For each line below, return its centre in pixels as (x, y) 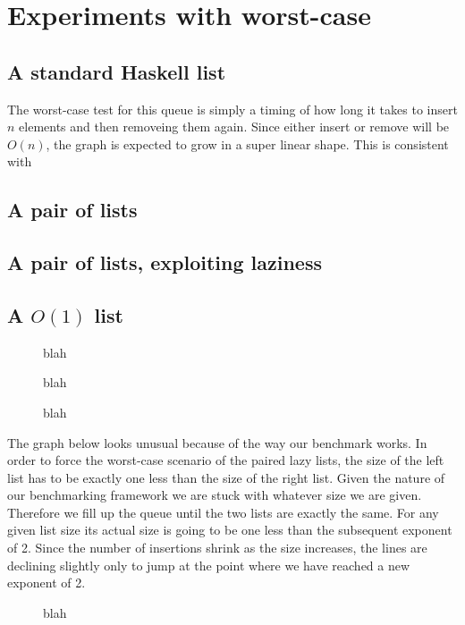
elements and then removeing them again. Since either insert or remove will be (234, 127)
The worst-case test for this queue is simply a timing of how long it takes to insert (232, 109)
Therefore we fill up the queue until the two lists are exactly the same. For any (223, 512)
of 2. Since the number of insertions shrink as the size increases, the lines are (217, 548)
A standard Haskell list (117, 71)
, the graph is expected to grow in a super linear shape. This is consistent (247, 144)
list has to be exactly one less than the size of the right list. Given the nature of (226, 477)
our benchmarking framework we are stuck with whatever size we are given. (215, 495)
